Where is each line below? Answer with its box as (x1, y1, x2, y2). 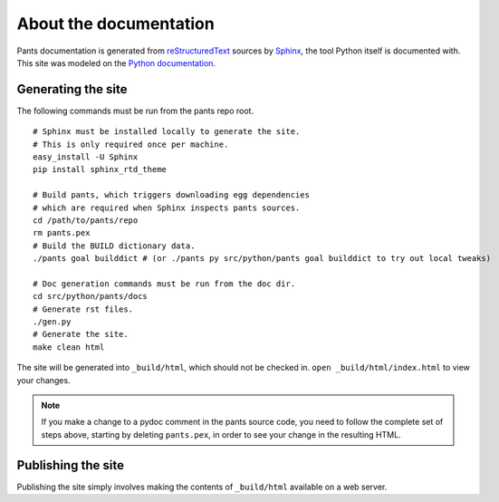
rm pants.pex (33, 227, 91, 238)
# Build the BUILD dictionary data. (33, 240, 196, 251)
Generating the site (16, 82, 128, 97)
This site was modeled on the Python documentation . (16, 57, 216, 68)
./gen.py (33, 317, 72, 327)
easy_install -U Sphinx (33, 152, 139, 162)
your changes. (16, 374, 72, 385)
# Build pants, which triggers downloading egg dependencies (33, 190, 310, 200)
